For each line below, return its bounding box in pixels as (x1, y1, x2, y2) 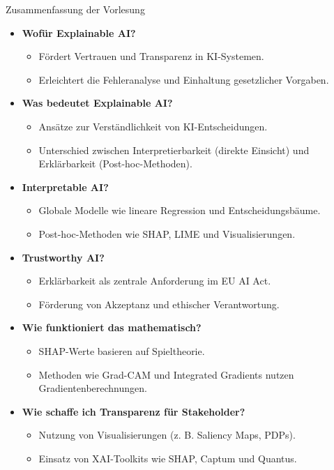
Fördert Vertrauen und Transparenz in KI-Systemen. (38, 49, 264, 63)
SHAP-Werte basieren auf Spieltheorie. (38, 343, 205, 358)
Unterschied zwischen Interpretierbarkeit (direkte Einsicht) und (38, 142, 310, 157)
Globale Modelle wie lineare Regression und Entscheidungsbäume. (38, 203, 321, 218)
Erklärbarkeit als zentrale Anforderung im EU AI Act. (38, 273, 271, 288)
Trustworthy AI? (22, 250, 105, 264)
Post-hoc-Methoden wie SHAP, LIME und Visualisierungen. (38, 226, 296, 241)
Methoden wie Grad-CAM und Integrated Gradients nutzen (38, 367, 294, 381)
